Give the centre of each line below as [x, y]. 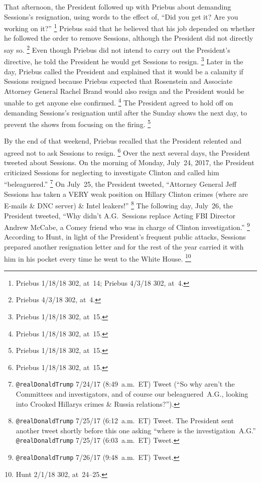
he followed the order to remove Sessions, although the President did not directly [129, 38]
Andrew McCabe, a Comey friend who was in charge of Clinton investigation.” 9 [127, 226]
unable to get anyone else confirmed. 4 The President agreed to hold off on [119, 102]
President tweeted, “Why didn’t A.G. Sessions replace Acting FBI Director [120, 215]
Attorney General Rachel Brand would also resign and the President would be [124, 91]
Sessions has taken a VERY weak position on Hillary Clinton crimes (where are [126, 194]
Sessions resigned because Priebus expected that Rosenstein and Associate [118, 81]
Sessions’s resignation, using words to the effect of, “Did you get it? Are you [121, 16]
